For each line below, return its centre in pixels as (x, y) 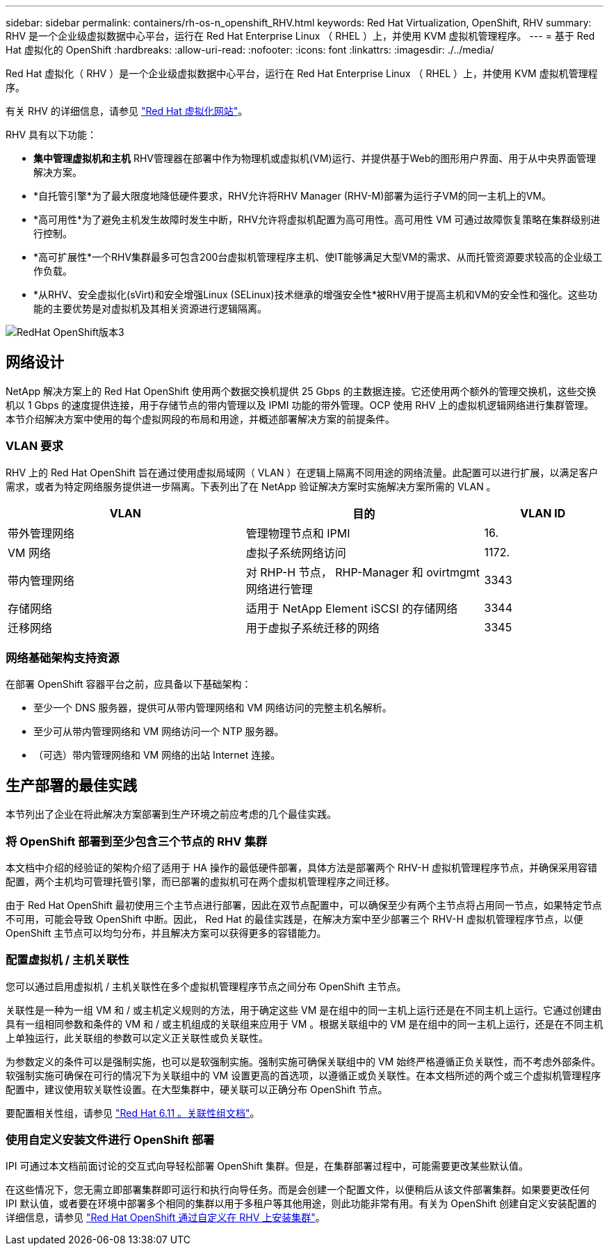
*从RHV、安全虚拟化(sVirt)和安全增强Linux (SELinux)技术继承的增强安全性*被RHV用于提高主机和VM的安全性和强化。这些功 (316, 294)
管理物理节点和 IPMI (298, 533)
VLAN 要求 (34, 446)
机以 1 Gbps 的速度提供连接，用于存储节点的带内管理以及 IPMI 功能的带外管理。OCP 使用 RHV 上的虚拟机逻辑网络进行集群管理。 (300, 405)
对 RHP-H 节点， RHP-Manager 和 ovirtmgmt (363, 572)
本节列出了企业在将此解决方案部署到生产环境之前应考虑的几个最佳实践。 (171, 814)
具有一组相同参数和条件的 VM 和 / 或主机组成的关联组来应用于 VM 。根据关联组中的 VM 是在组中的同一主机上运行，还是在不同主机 (304, 1024)
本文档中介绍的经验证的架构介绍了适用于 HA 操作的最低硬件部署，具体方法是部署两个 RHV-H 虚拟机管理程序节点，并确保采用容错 (302, 867)
